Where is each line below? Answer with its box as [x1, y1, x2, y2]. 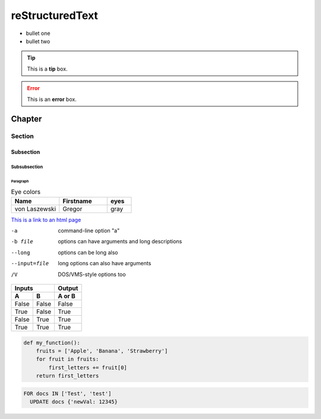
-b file [11, 238, 34, 245]
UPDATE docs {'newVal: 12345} [30, 398, 118, 405]
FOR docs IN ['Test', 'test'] [23, 390, 112, 397]
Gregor [62, 205, 83, 213]
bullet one [26, 30, 51, 37]
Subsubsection [11, 164, 43, 170]
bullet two [26, 37, 51, 45]
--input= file [11, 260, 49, 267]
